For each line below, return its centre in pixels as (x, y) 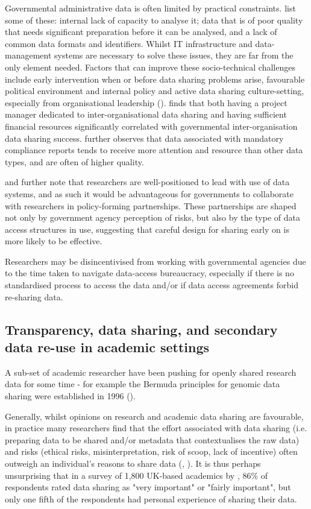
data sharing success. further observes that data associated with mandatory (144, 138)
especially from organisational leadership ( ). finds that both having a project (146, 102)
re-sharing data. (34, 296)
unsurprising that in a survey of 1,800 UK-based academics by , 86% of (137, 475)
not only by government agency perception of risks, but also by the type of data (152, 217)
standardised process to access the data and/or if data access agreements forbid (152, 285)
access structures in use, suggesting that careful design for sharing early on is (147, 229)
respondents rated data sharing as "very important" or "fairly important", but (148, 487)
